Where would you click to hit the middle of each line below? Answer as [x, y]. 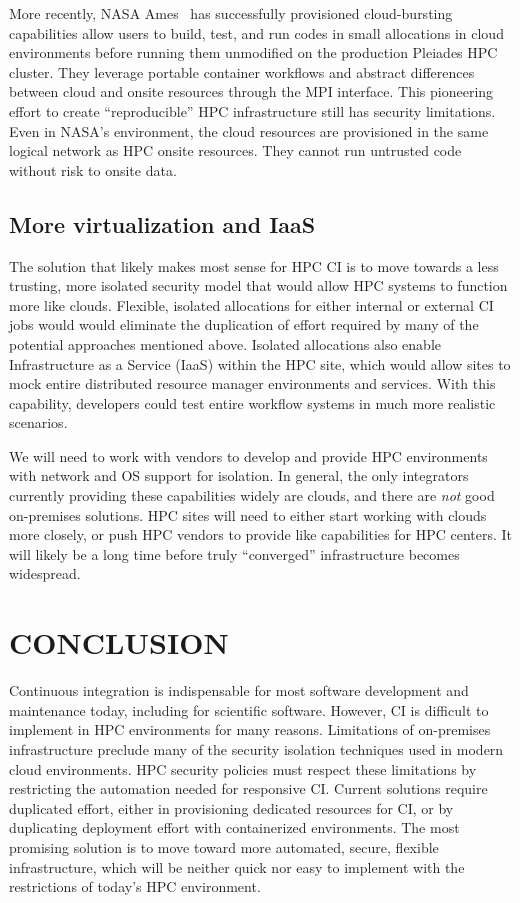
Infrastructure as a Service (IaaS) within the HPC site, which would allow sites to [260, 363]
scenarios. [38, 422]
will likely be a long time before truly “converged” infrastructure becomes [234, 553]
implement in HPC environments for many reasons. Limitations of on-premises [250, 729]
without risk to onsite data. [93, 169]
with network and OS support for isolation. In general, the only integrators [239, 475]
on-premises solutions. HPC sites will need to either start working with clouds [248, 514]
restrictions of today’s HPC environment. [135, 886]
